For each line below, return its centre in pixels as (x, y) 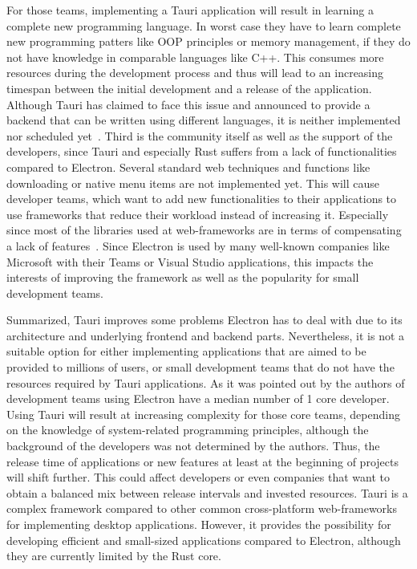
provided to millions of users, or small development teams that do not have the (200, 367)
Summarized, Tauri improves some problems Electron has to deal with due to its (204, 320)
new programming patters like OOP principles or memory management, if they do (208, 41)
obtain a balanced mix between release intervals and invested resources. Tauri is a (207, 492)
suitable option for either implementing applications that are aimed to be (186, 351)
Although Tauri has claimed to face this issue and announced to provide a (188, 104)
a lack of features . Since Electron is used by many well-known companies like (198, 245)
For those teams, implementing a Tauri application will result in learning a (190, 10)
